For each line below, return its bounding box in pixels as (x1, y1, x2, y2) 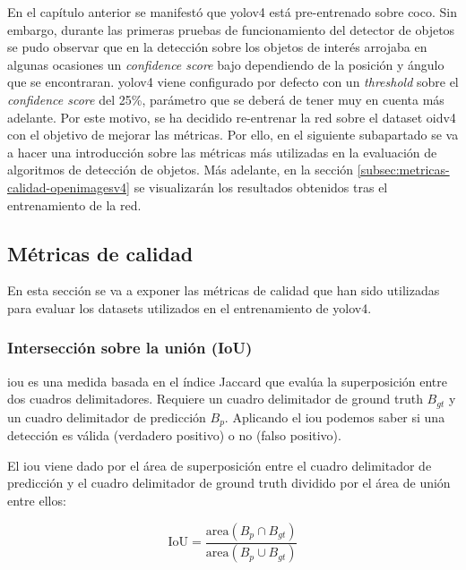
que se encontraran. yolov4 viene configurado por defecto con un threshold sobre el (7, 72, 459, 91)
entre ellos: (7, 491, 66, 510)
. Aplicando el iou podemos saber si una (224, 407, 445, 426)
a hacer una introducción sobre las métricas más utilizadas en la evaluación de (7, 142, 437, 161)
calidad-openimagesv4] (7, 177, 130, 196)
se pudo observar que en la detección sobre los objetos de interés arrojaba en (7, 38, 427, 56)
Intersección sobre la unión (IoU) (7, 336, 253, 359)
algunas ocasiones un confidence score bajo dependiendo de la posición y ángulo (7, 55, 444, 73)
